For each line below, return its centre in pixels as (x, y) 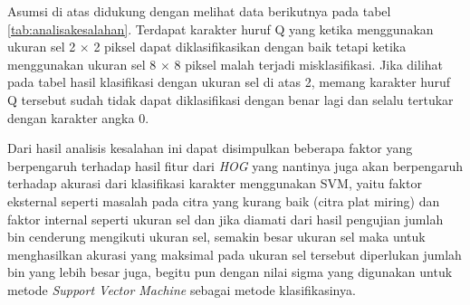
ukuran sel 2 (42, 47)
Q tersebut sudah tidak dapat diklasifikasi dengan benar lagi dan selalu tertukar (230, 99)
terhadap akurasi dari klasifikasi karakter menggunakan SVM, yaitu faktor (215, 183)
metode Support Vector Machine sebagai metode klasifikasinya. (182, 289)
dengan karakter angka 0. (78, 117)
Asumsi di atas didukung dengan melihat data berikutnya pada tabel (199, 11)
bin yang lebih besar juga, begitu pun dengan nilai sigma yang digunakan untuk (230, 272)
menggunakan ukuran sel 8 (82, 64)
